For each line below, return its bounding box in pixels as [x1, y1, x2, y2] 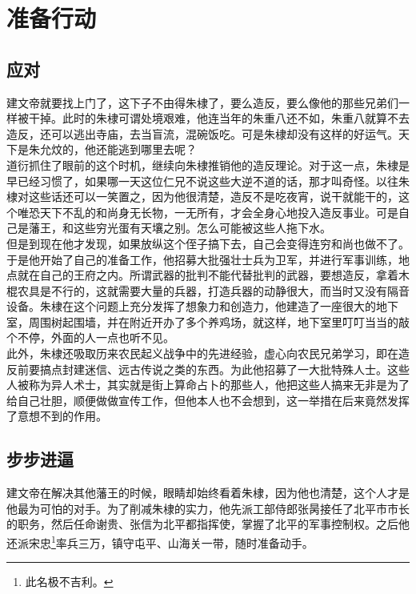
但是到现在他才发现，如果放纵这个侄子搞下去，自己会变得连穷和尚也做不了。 [6, 235, 410, 251]
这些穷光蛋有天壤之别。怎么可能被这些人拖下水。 [73, 219, 331, 236]
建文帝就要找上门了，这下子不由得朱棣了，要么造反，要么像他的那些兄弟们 [6, 94, 398, 110]
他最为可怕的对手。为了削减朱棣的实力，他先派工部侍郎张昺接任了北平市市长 [6, 500, 410, 516]
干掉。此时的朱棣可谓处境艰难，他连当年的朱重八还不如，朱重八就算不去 [28, 110, 410, 126]
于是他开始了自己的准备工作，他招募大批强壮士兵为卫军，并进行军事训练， [6, 251, 398, 267]
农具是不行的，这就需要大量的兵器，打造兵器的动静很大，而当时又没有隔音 [17, 282, 410, 299]
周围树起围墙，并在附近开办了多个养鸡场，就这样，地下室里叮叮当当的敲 [28, 313, 410, 330]
